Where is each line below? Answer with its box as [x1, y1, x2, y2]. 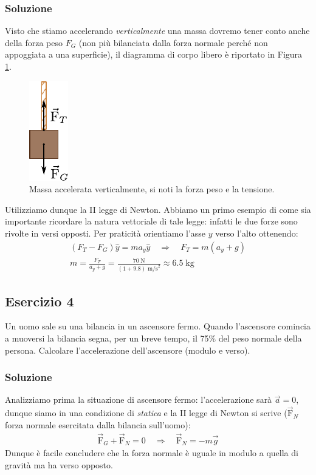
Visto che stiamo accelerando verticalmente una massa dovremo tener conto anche [5, 24, 310, 37]
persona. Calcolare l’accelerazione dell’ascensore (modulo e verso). [5, 343, 250, 356]
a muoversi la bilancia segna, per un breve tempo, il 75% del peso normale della [5, 332, 302, 345]
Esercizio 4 [5, 291, 74, 310]
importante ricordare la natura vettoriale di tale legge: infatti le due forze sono [5, 215, 298, 227]
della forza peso [5, 36, 63, 49]
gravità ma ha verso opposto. [5, 458, 113, 471]
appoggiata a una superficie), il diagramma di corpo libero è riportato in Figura [5, 48, 303, 61]
